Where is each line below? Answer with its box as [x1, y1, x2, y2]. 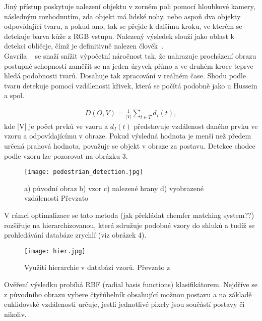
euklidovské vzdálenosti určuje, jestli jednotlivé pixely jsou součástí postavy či [4, 299, 245, 309]
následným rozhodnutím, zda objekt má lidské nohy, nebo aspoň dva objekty [4, 11, 241, 21]
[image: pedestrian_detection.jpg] [24, 168, 144, 176]
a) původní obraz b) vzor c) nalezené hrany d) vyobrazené [24, 182, 204, 193]
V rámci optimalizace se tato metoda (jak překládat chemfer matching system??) [4, 210, 254, 220]
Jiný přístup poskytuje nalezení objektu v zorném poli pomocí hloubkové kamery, [4, 1, 255, 11]
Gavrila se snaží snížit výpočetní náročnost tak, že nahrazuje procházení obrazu [4, 50, 256, 61]
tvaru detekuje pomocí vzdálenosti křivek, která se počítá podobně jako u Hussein [4, 80, 257, 90]
